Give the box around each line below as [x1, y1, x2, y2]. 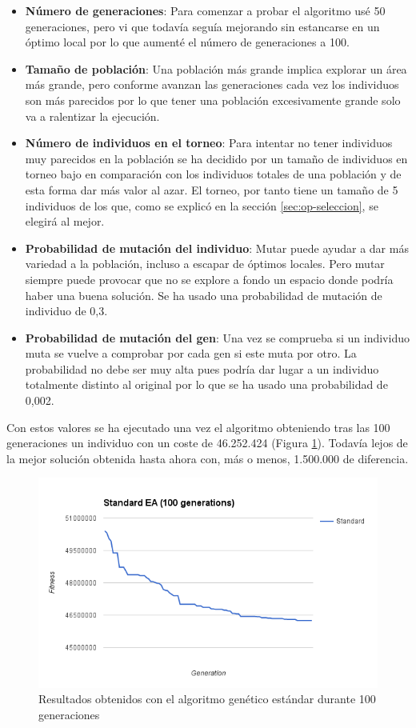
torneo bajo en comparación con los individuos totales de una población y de [25, 166, 402, 182]
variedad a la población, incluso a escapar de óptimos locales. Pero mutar [25, 255, 385, 272]
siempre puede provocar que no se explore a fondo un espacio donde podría [25, 270, 394, 287]
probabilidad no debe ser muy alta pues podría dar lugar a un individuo [25, 360, 379, 377]
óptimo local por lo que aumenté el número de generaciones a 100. [25, 34, 350, 50]
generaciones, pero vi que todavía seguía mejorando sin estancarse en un [25, 18, 380, 34]
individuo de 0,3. [25, 302, 108, 319]
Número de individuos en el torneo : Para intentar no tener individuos [25, 134, 393, 151]
